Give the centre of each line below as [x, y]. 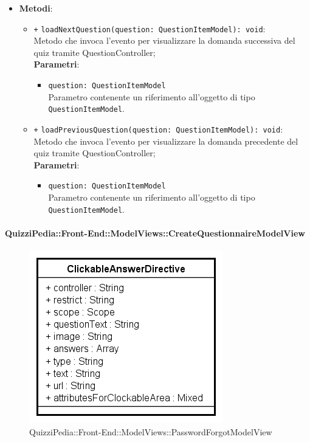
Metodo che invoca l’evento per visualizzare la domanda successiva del [164, 40]
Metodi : [36, 8]
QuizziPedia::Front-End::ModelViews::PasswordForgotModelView [151, 431]
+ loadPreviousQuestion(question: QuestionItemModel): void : [158, 129]
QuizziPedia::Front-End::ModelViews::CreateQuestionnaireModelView [155, 233]
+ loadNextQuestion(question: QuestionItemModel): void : [150, 28]
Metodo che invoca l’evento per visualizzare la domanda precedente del [166, 141]
